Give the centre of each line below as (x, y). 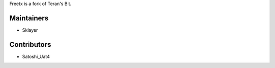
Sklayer (30, 30)
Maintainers (29, 18)
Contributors (30, 45)
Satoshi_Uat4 (36, 56)
